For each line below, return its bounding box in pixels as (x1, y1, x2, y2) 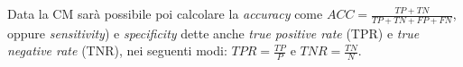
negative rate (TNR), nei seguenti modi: (7, 41, 227, 60)
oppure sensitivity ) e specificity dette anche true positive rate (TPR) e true (7, 23, 420, 42)
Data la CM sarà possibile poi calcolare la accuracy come (7, 4, 323, 22)
